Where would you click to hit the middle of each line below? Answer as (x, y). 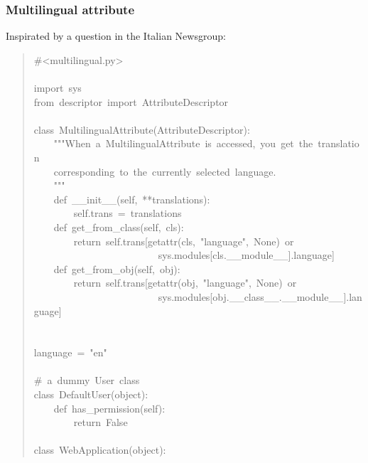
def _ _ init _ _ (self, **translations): (132, 199)
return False (101, 422)
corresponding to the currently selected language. (165, 171)
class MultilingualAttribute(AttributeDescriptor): (142, 129)
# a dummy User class (87, 380)
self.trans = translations (128, 213)
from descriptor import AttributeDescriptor (131, 101)
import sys (58, 87)
